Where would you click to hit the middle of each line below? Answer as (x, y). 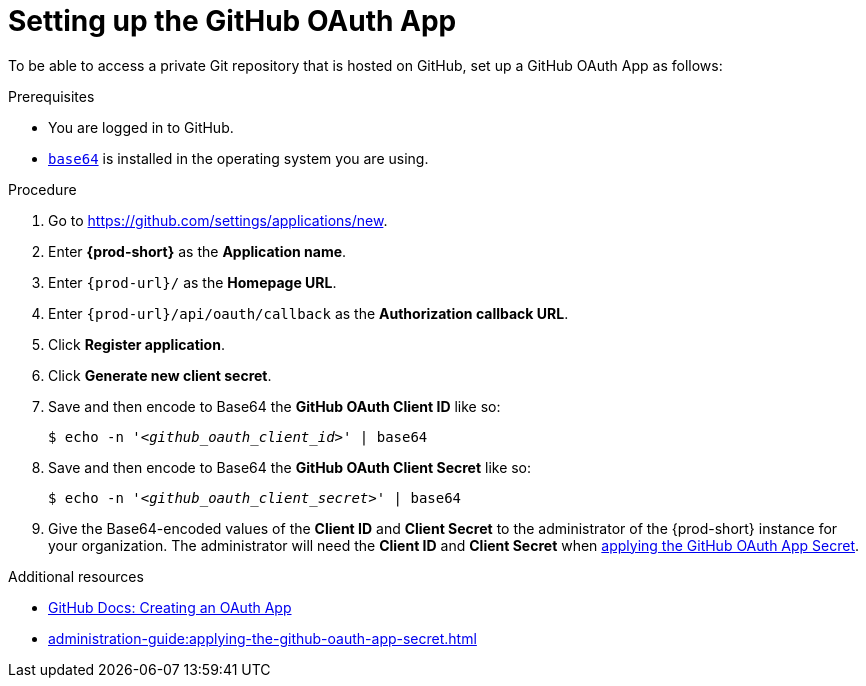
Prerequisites (51, 96)
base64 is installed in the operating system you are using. (238, 158)
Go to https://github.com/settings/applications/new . (218, 220)
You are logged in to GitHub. (141, 127)
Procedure (42, 189)
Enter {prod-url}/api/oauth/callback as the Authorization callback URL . (308, 313)
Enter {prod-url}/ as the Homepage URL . (192, 282)
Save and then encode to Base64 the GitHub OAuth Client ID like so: (274, 406)
